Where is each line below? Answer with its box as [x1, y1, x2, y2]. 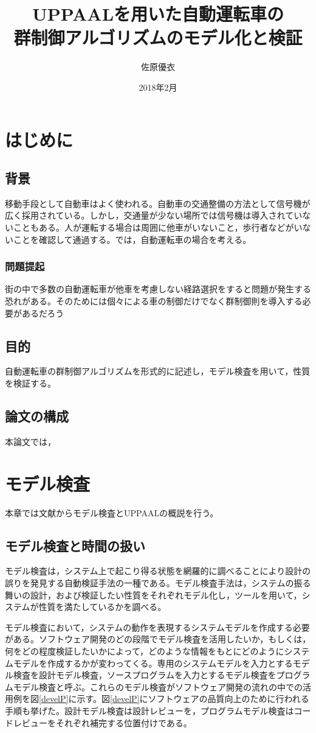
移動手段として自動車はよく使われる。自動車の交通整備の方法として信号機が [5, 197, 311, 209]
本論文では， [5, 435, 56, 447]
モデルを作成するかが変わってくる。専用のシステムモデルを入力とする [13, 656, 293, 669]
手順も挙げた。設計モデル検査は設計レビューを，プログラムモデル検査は [5, 704, 294, 717]
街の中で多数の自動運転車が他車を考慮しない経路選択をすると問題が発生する [5, 282, 311, 295]
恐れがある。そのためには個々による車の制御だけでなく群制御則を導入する [5, 295, 303, 307]
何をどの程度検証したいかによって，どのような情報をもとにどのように [5, 644, 284, 657]
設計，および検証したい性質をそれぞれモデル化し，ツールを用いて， [30, 588, 302, 601]
